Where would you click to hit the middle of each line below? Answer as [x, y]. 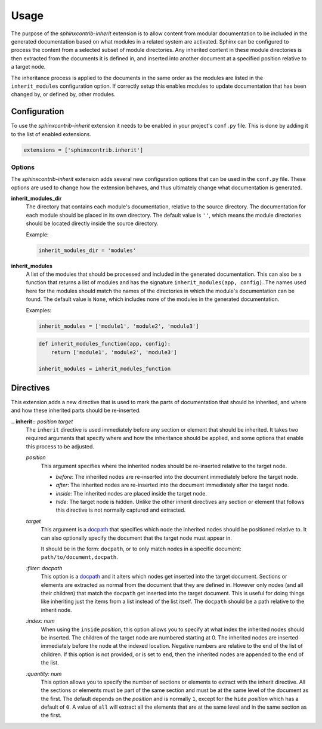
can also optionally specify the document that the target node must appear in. [137, 538]
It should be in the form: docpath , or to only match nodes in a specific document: [141, 549]
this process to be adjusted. [60, 446]
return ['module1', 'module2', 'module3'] [114, 352]
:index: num [40, 621]
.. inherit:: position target [42, 422]
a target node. [28, 67]
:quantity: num [44, 673]
